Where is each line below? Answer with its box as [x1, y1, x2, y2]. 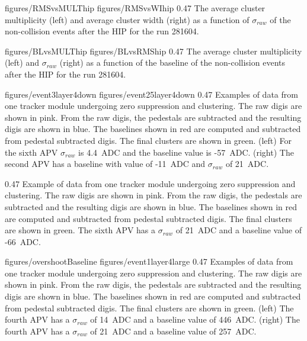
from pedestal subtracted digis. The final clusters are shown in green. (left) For [5, 134, 292, 146]
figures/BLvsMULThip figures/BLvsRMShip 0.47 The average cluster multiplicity [5, 44, 302, 57]
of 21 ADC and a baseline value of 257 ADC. [90, 324, 257, 337]
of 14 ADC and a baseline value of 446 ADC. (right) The [90, 313, 300, 326]
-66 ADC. [5, 235, 41, 247]
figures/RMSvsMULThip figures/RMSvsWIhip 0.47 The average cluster [5, 2, 266, 14]
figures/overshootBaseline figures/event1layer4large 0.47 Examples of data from [5, 255, 293, 268]
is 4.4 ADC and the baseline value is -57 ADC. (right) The [78, 146, 294, 158]
